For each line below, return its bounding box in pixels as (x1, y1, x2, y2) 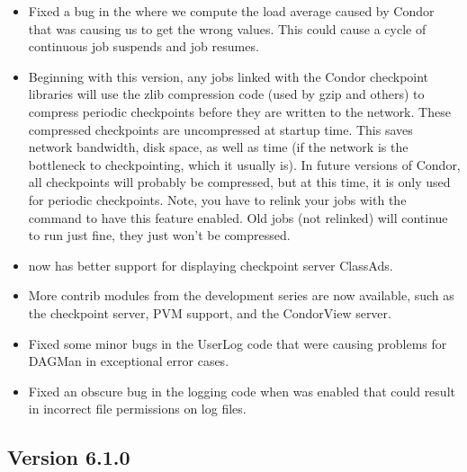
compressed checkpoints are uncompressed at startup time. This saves (28, 120, 413, 138)
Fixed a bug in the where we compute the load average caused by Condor (28, 2, 435, 20)
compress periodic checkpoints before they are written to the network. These (28, 102, 451, 120)
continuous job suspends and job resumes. (28, 37, 259, 56)
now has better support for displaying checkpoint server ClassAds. (28, 255, 393, 274)
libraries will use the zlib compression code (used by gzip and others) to (28, 85, 425, 103)
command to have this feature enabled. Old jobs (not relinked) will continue (28, 208, 448, 227)
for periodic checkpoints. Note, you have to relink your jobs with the (28, 190, 407, 209)
